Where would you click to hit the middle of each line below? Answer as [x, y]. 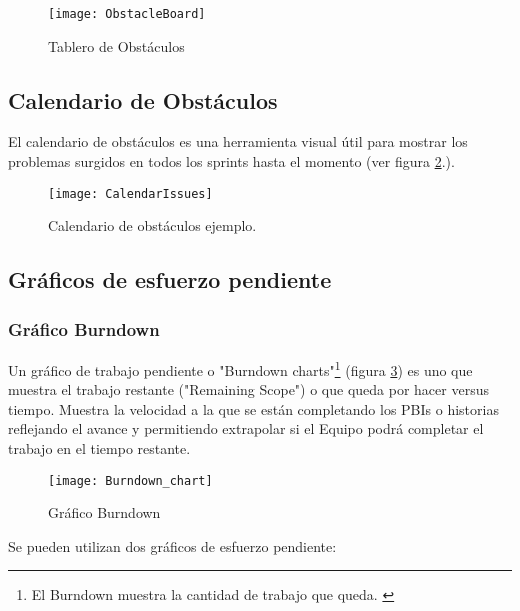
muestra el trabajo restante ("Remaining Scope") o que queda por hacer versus [248, 389]
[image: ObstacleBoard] [127, 14]
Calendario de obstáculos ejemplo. [152, 225]
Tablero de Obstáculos [116, 45]
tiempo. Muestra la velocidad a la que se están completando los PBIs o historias [253, 408]
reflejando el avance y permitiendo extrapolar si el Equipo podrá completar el [246, 428]
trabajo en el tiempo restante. [99, 447]
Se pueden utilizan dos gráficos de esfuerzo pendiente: [172, 545]
